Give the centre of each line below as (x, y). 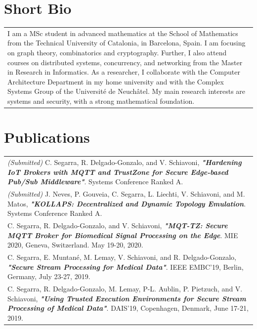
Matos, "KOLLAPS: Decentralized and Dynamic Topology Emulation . (127, 203)
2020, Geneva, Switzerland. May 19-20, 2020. (75, 245)
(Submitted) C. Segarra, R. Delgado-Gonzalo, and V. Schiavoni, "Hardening (125, 162)
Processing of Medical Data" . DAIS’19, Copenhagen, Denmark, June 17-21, (128, 308)
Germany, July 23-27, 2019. (49, 276)
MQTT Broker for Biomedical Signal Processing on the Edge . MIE (123, 235)
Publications (47, 137)
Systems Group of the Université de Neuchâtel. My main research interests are (127, 91)
